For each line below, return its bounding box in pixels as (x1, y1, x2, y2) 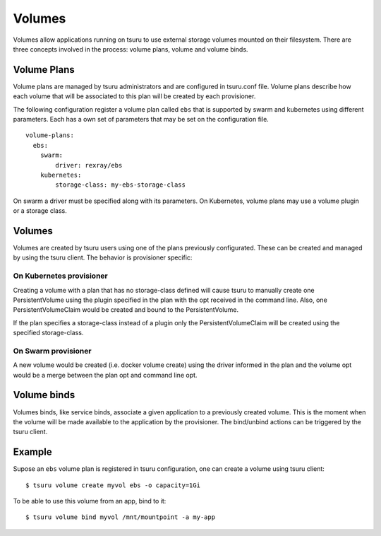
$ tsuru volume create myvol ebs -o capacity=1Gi (25, 481, 201, 489)
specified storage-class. (13, 329, 84, 337)
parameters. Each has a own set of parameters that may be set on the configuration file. (13, 115, 270, 124)
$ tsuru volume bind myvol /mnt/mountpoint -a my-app (25, 513, 215, 521)
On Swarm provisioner (13, 346, 92, 356)
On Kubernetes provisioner (13, 271, 109, 281)
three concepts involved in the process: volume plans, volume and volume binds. (13, 45, 248, 53)
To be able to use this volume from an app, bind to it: (13, 497, 167, 506)
